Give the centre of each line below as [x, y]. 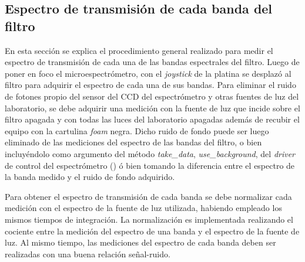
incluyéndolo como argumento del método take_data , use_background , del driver [150, 153]
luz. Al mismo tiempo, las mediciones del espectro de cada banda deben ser [140, 242]
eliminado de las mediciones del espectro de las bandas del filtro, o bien [133, 142]
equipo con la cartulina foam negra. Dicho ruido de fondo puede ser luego [137, 130]
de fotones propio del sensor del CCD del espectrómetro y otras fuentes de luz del [152, 96]
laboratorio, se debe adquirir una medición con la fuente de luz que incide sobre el [152, 108]
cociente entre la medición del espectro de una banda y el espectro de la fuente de [152, 231]
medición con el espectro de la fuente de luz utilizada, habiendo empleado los [143, 208]
